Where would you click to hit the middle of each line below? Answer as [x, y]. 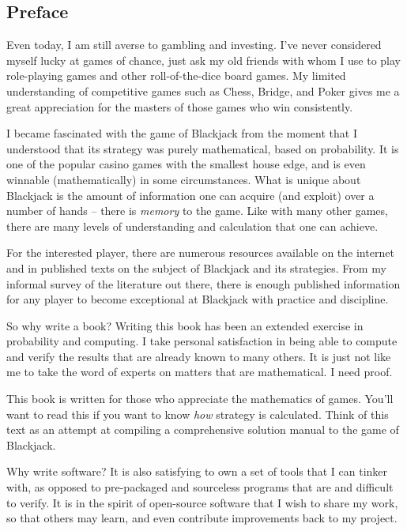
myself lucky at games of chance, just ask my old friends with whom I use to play [203, 60]
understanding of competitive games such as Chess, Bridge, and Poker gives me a [203, 90]
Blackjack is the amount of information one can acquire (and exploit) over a [190, 195]
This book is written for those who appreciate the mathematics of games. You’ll [200, 399]
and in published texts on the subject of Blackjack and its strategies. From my [196, 267]
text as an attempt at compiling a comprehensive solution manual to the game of [203, 429]
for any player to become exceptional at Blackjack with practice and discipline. [198, 299]
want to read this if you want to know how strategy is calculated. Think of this [198, 414]
